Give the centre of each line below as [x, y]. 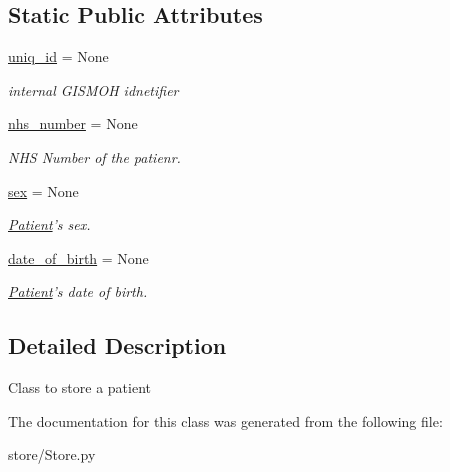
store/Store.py [52, 454]
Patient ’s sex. [49, 224]
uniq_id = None [58, 56]
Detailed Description [117, 345]
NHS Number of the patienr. [94, 156]
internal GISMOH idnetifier [93, 89]
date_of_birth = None [78, 257]
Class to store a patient [79, 387]
